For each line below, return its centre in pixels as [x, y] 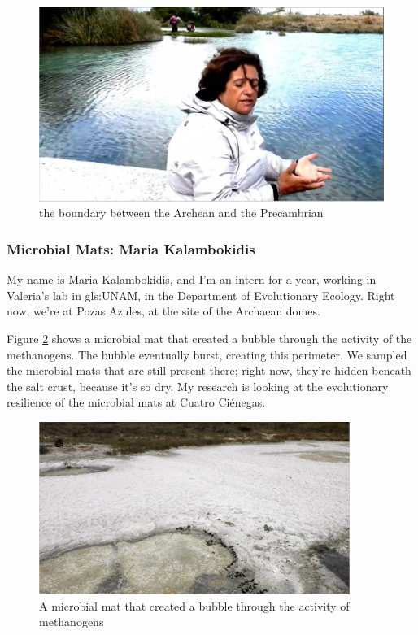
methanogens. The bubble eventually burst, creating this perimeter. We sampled [207, 354]
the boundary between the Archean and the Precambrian [181, 213]
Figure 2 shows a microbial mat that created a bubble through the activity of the [209, 338]
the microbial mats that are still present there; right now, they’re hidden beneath [209, 370]
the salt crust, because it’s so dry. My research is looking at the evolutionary [198, 386]
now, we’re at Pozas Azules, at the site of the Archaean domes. [163, 311]
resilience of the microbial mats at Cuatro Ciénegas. [136, 402]
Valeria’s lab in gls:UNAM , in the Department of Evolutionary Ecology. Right [201, 295]
